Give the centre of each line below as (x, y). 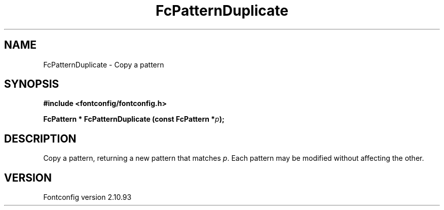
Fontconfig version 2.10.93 (87, 197)
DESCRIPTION (40, 138)
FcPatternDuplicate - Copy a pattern (104, 64)
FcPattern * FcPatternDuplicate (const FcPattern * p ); (134, 119)
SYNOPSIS (32, 84)
